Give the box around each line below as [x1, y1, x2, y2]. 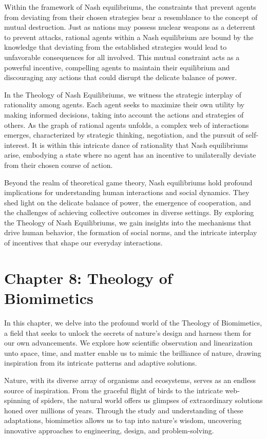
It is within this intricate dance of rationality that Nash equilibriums [32, 139, 249, 150]
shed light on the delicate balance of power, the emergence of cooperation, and [4, 197, 251, 207]
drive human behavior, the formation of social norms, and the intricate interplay [4, 227, 257, 238]
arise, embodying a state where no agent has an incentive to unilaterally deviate [4, 149, 256, 160]
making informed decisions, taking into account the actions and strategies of [4, 109, 244, 120]
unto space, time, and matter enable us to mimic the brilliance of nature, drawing [4, 347, 261, 358]
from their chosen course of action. [4, 159, 113, 170]
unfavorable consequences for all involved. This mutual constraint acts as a [4, 51, 240, 62]
